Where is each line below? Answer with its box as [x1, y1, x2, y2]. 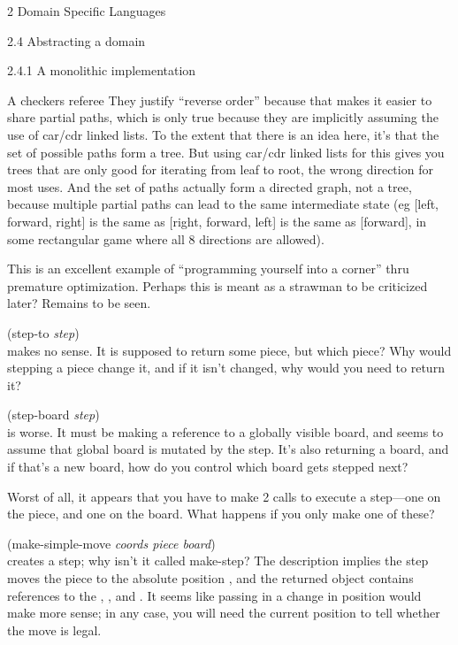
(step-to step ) [7, 323, 80, 342]
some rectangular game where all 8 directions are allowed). [7, 229, 324, 248]
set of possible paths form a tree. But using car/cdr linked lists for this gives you [7, 142, 445, 161]
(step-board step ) [7, 405, 100, 424]
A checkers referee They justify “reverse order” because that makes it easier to [7, 90, 432, 109]
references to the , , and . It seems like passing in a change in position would [7, 586, 422, 604]
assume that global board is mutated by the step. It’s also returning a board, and [7, 440, 449, 458]
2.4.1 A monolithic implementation [7, 61, 196, 80]
